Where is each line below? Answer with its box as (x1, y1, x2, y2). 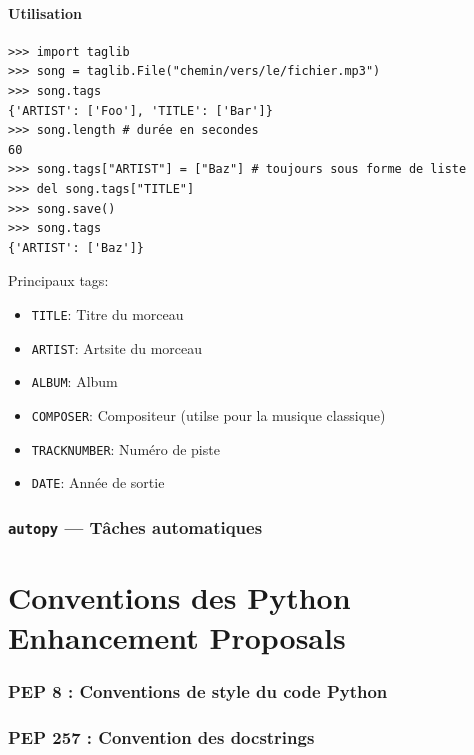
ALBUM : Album (31, 371, 118, 392)
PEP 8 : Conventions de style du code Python (8, 678, 388, 703)
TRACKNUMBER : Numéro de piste (31, 438, 220, 459)
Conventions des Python (8, 577, 351, 618)
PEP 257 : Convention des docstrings (8, 724, 315, 749)
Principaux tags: (8, 270, 109, 291)
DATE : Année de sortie (31, 472, 165, 493)
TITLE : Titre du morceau (31, 303, 184, 324)
